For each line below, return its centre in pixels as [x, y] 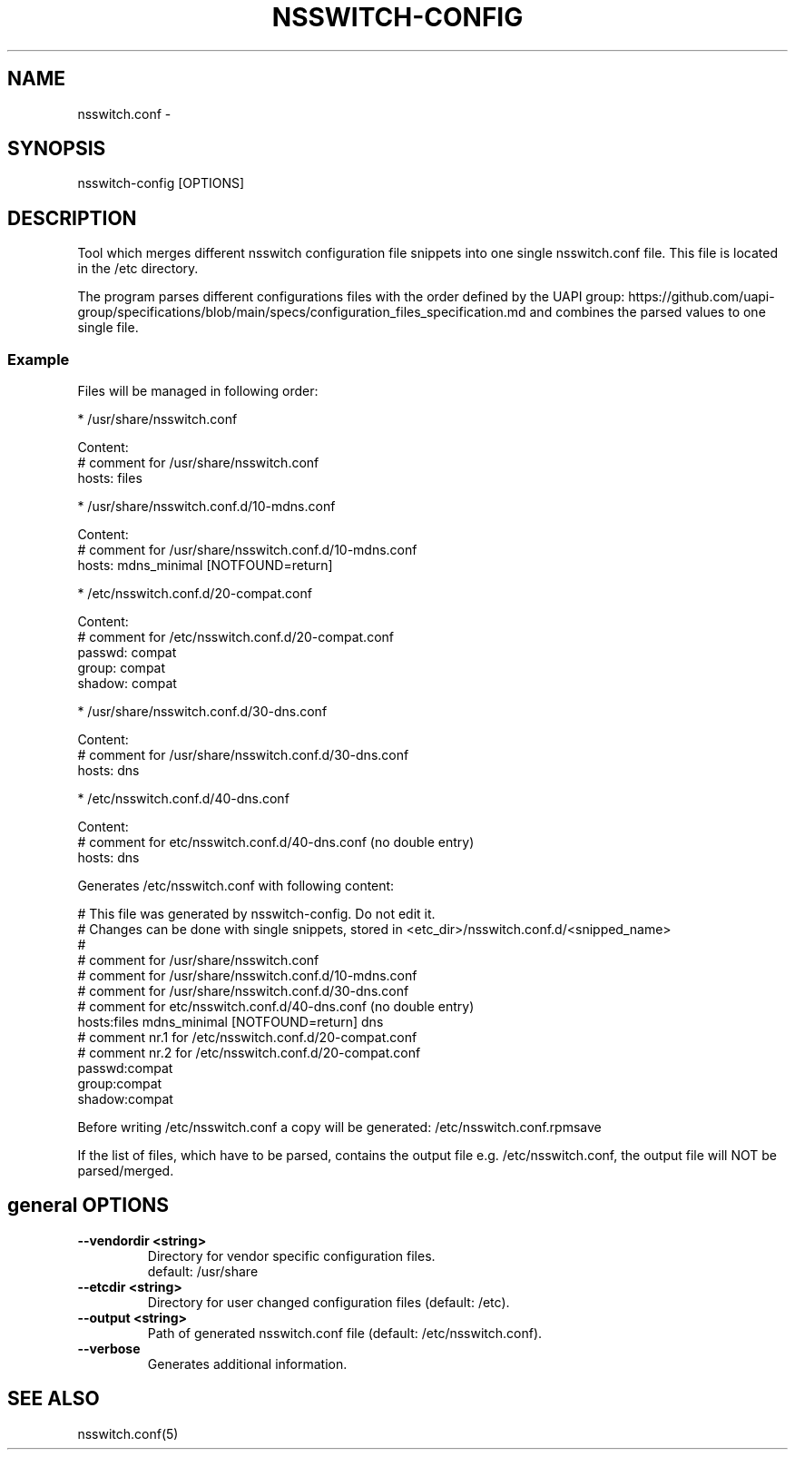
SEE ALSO [54, 1399]
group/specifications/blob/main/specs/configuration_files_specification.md [302, 312]
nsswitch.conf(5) [128, 1433]
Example [39, 359]
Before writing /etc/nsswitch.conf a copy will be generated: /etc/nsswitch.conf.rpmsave [339, 1127]
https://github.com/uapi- [702, 297]
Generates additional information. [247, 1363]
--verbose [109, 1348]
